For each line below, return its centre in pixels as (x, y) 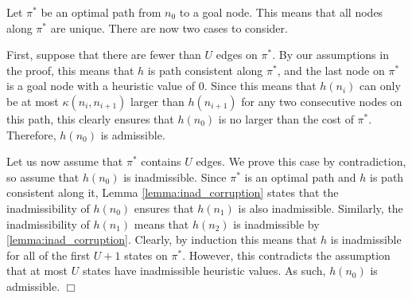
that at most (37, 271)
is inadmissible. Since (175, 176)
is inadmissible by (276, 223)
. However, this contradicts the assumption (286, 255)
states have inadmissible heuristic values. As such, (204, 271)
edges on (237, 55)
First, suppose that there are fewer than (104, 55)
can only (380, 86)
